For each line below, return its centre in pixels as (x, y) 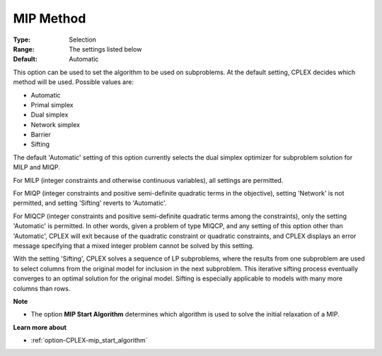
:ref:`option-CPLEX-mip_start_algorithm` (89, 340)
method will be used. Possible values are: (74, 82)
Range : (24, 49)
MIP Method (50, 18)
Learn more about (40, 327)
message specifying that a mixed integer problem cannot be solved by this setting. (134, 245)
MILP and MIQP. (36, 167)
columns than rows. (42, 288)
